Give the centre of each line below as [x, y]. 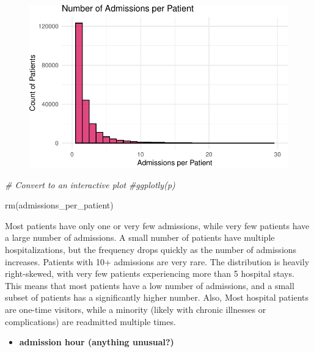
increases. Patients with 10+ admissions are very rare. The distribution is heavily [157, 261]
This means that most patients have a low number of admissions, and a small [150, 285]
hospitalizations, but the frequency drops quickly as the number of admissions [151, 249]
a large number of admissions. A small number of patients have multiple [140, 237]
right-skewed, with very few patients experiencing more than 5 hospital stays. [150, 273]
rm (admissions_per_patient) [59, 205]
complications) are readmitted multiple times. [90, 321]
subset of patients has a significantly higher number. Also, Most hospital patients [157, 297]
